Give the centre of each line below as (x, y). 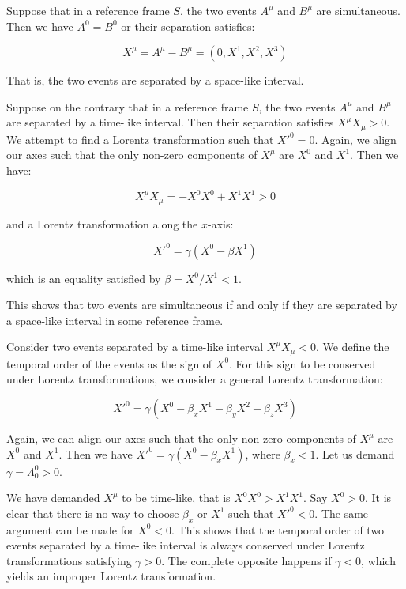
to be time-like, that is (176, 498)
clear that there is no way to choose (93, 513)
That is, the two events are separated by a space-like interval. (155, 80)
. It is (378, 498)
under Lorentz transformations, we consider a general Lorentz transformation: (195, 379)
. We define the (352, 347)
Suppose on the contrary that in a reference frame (128, 106)
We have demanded (53, 498)
